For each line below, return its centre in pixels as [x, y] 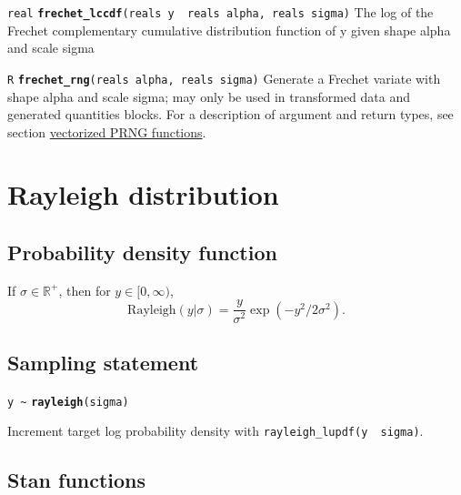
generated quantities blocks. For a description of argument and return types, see [230, 114]
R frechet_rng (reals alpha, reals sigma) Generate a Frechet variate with [224, 78]
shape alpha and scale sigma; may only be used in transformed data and [209, 96]
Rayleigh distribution [143, 194]
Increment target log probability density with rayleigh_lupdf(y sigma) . [215, 431]
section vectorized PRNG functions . [107, 131]
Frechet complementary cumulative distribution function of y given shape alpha [229, 30]
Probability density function [142, 253]
